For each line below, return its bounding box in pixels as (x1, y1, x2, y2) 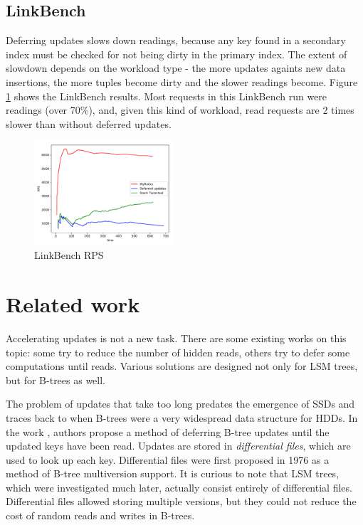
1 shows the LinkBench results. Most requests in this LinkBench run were (6, 88, 327, 103)
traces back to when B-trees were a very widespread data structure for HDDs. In (6, 410, 358, 425)
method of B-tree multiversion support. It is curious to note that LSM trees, (6, 466, 340, 481)
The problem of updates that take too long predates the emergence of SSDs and (6, 396, 355, 411)
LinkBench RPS (34, 248, 104, 262)
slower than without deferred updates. (6, 116, 172, 131)
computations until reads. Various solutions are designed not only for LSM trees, (6, 359, 358, 373)
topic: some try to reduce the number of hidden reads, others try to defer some (6, 344, 350, 359)
